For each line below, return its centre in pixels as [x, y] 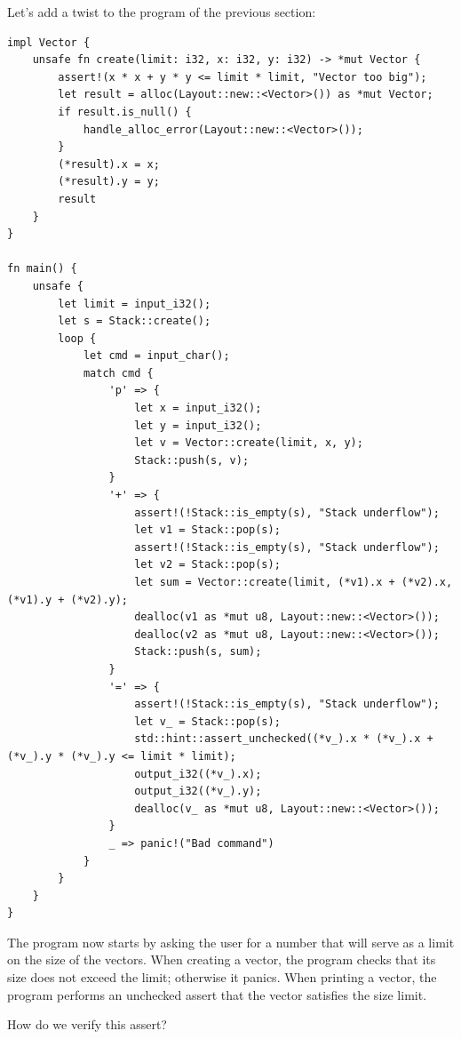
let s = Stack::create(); [135, 321]
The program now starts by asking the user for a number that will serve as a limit [231, 942]
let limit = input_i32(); [135, 304]
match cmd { [118, 373]
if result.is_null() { [125, 112]
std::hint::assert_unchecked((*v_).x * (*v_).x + [284, 739]
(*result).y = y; [109, 182]
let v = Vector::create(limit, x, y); [249, 443]
